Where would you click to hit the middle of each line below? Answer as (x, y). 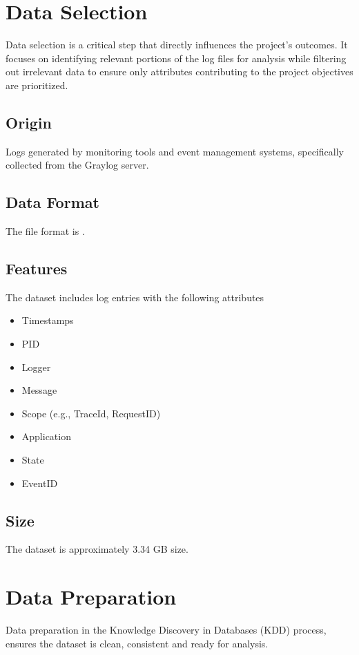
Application (46, 436)
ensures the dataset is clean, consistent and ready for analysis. (137, 643)
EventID (40, 483)
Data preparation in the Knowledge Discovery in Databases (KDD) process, (166, 630)
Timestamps (48, 320)
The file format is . (45, 231)
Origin (29, 122)
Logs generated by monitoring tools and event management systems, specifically (175, 151)
